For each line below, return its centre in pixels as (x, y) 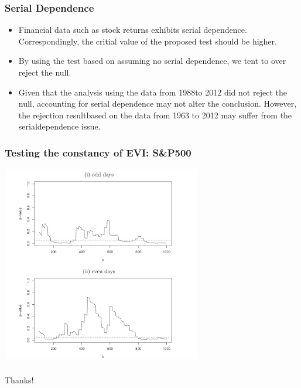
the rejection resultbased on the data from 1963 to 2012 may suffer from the (155, 115)
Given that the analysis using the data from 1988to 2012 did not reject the (153, 92)
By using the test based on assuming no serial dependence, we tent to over (152, 61)
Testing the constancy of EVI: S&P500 (98, 152)
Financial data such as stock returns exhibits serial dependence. (133, 30)
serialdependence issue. (59, 126)
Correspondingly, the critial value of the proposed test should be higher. (148, 41)
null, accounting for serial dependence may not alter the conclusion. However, (158, 103)
